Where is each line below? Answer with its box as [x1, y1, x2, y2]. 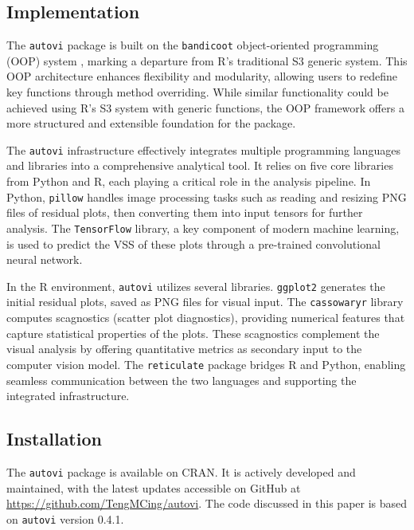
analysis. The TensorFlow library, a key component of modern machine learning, [6, 219, 400, 236]
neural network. [6, 251, 83, 268]
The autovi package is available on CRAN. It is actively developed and [6, 463, 356, 480]
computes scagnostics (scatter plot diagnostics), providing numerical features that [6, 309, 405, 326]
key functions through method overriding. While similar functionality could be [6, 84, 389, 100]
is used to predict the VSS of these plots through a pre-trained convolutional [6, 235, 381, 252]
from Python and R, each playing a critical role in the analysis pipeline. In [6, 173, 371, 190]
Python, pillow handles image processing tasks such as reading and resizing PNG [6, 188, 407, 205]
